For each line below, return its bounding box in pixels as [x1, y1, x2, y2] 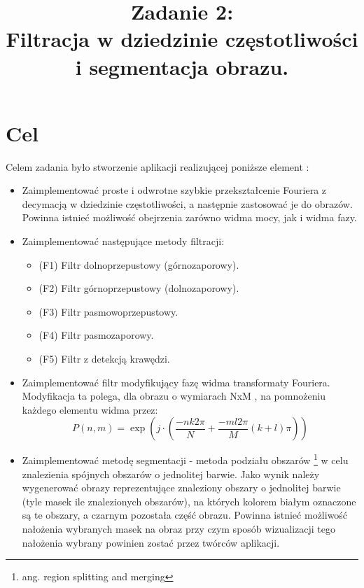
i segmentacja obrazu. [75, 52, 289, 80]
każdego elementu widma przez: [22, 402, 158, 416]
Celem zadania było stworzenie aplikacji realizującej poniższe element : [6, 159, 309, 174]
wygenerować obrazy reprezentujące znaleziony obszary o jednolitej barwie [22, 480, 341, 495]
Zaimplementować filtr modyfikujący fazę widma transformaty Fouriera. [22, 374, 330, 389]
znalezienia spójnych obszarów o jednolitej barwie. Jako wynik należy [22, 466, 320, 481]
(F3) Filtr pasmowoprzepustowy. [38, 304, 178, 318]
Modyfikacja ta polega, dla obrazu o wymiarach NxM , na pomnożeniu [22, 388, 326, 403]
